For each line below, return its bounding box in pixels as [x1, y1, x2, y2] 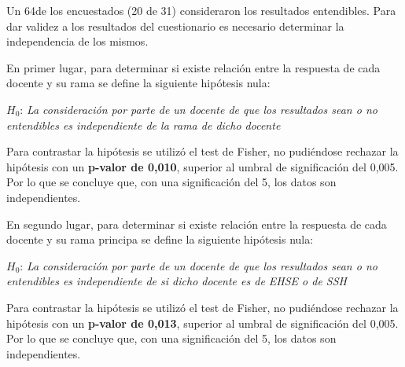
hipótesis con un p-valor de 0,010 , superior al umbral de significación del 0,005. [6, 158, 399, 174]
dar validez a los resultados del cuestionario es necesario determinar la [6, 17, 344, 34]
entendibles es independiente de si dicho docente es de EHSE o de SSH [6, 273, 348, 289]
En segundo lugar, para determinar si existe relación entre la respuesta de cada [6, 215, 387, 232]
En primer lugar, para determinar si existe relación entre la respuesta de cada [6, 59, 381, 75]
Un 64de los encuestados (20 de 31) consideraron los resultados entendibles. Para [6, 2, 396, 18]
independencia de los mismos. [6, 33, 149, 50]
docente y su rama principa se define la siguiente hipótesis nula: [6, 231, 314, 248]
